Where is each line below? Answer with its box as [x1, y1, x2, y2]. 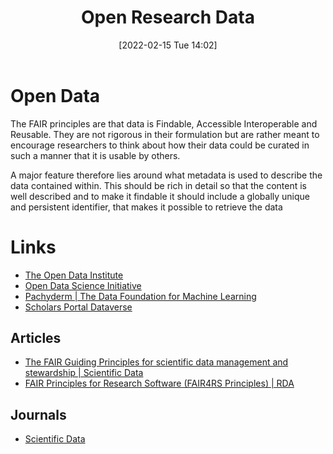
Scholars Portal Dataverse [24, 301, 133, 313]
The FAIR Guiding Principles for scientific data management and [24, 356, 289, 368]
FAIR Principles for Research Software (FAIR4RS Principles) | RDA [24, 377, 295, 390]
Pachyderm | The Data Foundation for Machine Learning [24, 290, 257, 302]
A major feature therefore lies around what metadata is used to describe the [10, 169, 323, 181]
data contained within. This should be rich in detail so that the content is [10, 179, 308, 191]
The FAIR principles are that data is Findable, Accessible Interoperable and [10, 117, 318, 130]
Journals [10, 406, 67, 423]
